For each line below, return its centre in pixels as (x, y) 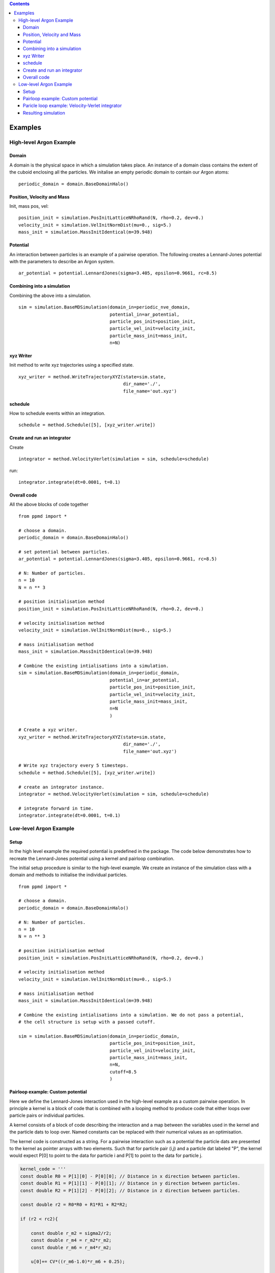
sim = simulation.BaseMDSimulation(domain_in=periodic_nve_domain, (104, 307)
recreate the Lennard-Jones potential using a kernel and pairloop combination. (92, 859)
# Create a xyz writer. (48, 730)
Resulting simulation (44, 113)
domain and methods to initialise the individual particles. (68, 875)
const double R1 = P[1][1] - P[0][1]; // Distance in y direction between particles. (130, 1183)
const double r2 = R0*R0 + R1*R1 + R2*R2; (74, 1205)
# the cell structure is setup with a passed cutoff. (87, 1022)
